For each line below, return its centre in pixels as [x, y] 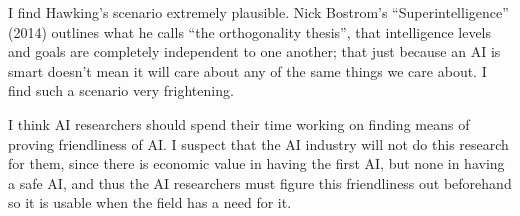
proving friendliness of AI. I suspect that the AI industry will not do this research [258, 143]
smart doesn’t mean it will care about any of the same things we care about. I [247, 70]
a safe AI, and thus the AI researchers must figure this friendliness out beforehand [260, 182]
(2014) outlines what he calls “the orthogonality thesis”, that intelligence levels [250, 31]
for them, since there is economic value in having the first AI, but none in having [256, 163]
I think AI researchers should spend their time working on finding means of [239, 123]
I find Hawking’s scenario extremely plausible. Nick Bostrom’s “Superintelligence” [258, 12]
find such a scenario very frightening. [121, 90]
